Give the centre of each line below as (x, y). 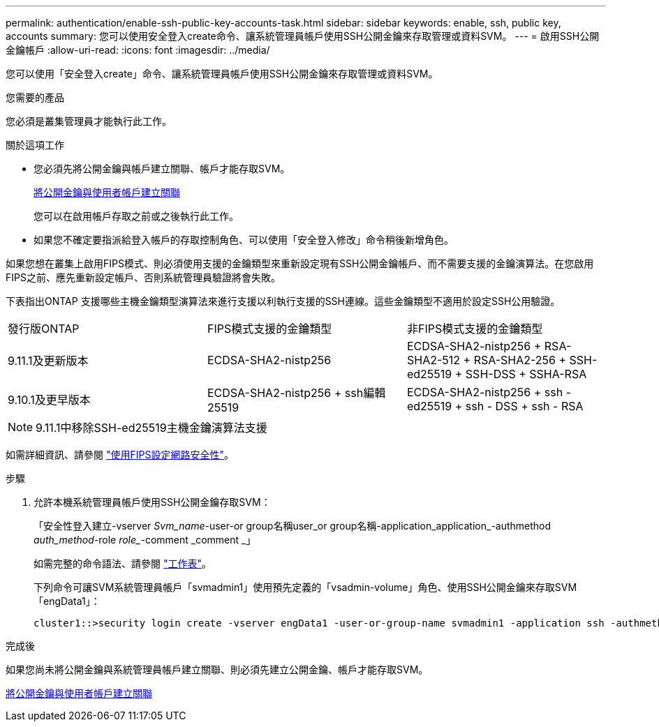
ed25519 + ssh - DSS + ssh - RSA (495, 406)
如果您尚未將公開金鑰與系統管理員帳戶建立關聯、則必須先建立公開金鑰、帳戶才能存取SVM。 (217, 669)
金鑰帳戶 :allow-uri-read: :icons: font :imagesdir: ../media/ (138, 50)
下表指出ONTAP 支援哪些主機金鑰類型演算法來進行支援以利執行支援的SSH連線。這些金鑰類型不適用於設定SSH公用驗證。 (283, 301)
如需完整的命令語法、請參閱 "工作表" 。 (123, 563)
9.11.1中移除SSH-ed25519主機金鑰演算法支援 (151, 428)
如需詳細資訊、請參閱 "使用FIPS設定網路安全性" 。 (120, 455)
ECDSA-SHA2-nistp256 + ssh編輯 (296, 393)
